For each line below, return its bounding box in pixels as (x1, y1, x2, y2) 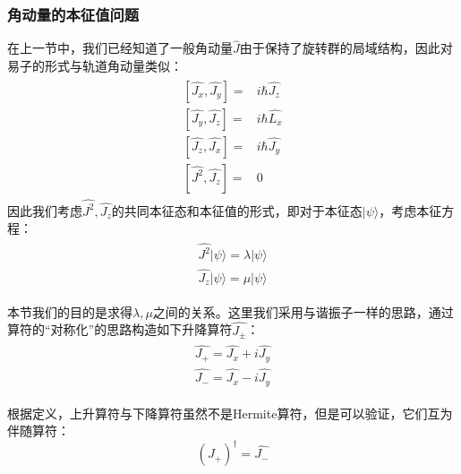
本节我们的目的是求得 (7, 302, 132, 321)
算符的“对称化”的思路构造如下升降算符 (7, 320, 233, 339)
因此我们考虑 (7, 201, 82, 220)
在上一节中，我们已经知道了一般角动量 (7, 39, 233, 57)
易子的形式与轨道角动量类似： (7, 56, 183, 75)
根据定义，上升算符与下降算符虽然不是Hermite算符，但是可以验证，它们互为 (7, 403, 453, 422)
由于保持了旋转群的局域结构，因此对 (239, 39, 453, 57)
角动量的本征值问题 (7, 3, 140, 25)
